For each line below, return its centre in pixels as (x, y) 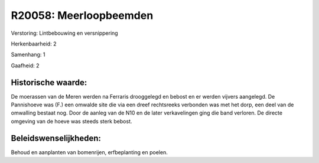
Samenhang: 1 (28, 55)
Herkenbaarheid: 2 (34, 44)
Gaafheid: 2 (25, 66)
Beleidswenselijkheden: (56, 138)
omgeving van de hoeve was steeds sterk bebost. (71, 121)
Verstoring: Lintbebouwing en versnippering (64, 33)
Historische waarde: (49, 82)
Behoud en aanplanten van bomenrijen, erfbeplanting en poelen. (89, 152)
